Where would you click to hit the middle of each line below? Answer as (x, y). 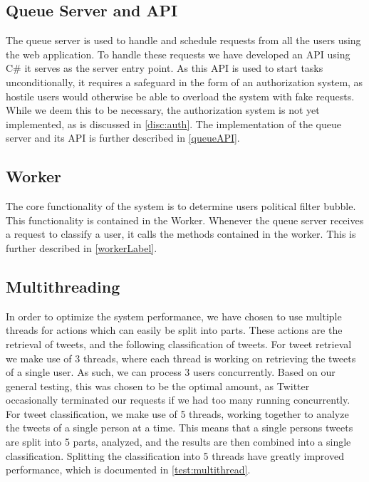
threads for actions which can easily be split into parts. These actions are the (174, 330)
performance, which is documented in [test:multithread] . (128, 470)
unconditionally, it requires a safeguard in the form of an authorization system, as (184, 82)
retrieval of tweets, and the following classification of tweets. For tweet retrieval (179, 344)
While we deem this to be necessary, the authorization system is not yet (163, 110)
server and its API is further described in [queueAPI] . (123, 138)
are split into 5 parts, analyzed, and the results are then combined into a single (178, 442)
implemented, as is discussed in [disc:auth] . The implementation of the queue (174, 124)
